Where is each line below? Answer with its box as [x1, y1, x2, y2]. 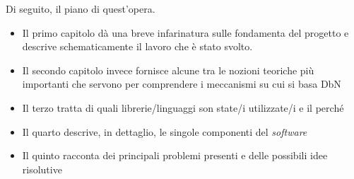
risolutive [22, 161, 62, 176]
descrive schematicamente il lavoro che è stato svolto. [22, 39, 253, 54]
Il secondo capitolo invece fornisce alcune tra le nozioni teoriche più [22, 62, 314, 77]
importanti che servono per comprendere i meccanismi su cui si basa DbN [22, 76, 341, 91]
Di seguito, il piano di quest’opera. [6, 1, 155, 16]
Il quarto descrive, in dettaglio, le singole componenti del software [22, 124, 307, 139]
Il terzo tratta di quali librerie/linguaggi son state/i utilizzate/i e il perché [22, 100, 344, 115]
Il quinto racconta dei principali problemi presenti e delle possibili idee [22, 148, 328, 163]
